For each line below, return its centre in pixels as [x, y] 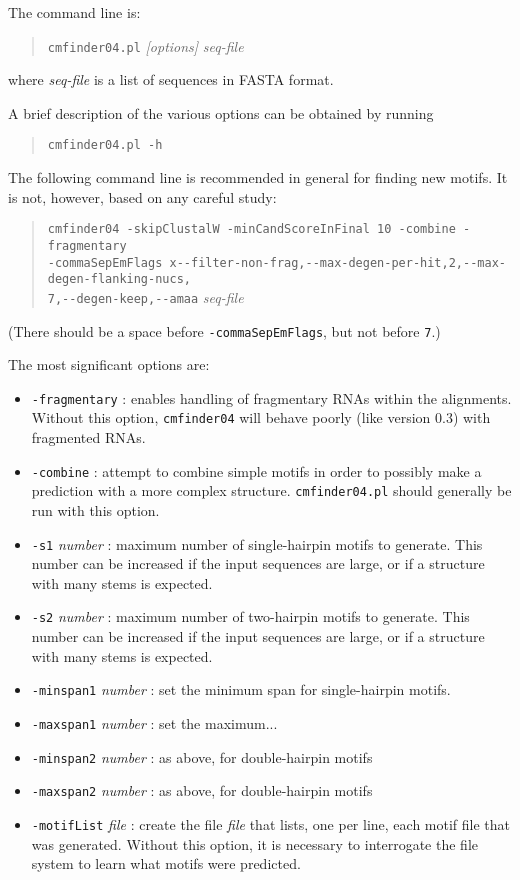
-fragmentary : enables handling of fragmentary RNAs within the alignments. [271, 397]
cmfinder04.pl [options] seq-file [145, 45]
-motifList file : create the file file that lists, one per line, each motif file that [271, 823]
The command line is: [74, 12]
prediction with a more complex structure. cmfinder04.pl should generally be [271, 490]
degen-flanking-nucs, [119, 279]
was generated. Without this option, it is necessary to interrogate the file [254, 843]
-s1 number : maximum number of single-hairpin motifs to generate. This [257, 543]
